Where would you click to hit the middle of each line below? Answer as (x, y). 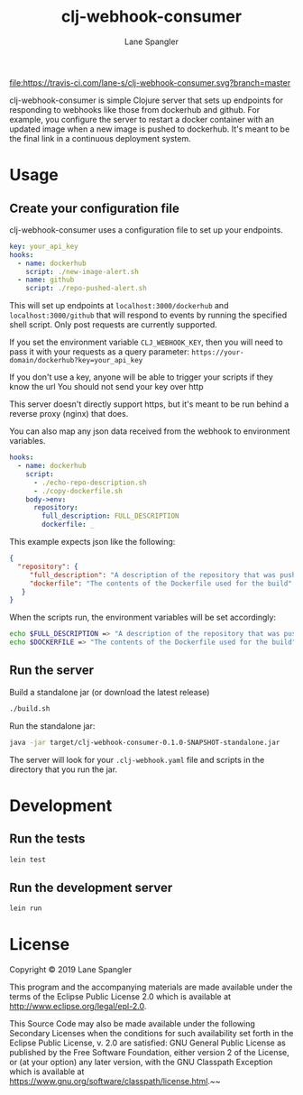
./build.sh (30, 709)
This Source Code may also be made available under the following (132, 1024)
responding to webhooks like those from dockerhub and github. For (134, 109)
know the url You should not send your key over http (106, 387)
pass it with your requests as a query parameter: (100, 352)
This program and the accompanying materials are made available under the (151, 987)
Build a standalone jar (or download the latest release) (110, 692)
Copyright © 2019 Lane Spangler (71, 970)
